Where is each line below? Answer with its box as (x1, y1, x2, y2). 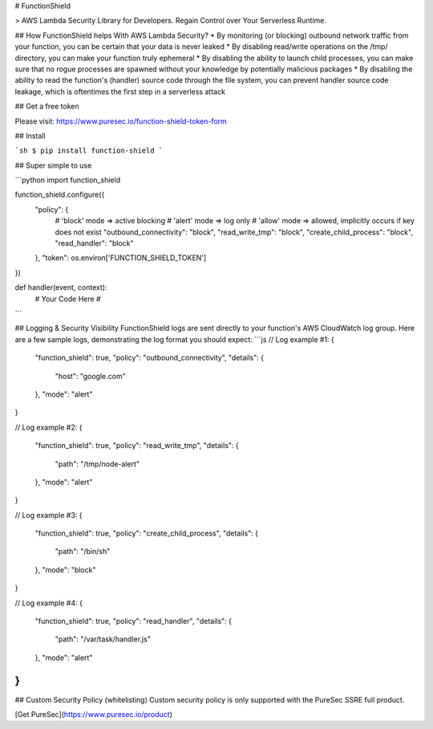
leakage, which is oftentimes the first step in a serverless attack (14, 87, 226, 96)
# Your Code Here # (34, 294, 101, 303)
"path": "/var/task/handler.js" (55, 634, 152, 644)
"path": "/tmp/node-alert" (55, 458, 140, 469)
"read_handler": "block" (55, 238, 134, 248)
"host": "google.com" (55, 371, 126, 381)
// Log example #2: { (14, 422, 83, 432)
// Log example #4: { (14, 598, 83, 608)
